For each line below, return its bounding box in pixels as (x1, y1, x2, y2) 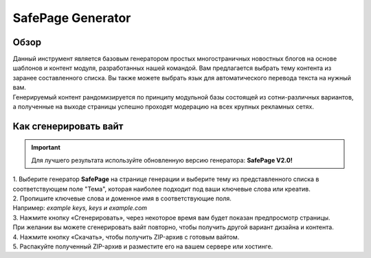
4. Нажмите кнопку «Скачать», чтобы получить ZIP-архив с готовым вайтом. (12, 233, 240, 241)
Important (31, 143, 61, 152)
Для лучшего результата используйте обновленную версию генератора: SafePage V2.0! (31, 156, 293, 164)
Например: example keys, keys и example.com (12, 204, 148, 212)
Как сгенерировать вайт (12, 120, 124, 132)
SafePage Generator (12, 10, 131, 25)
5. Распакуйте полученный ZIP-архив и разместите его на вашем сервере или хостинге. (12, 242, 273, 250)
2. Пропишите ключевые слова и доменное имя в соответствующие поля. (12, 194, 232, 202)
